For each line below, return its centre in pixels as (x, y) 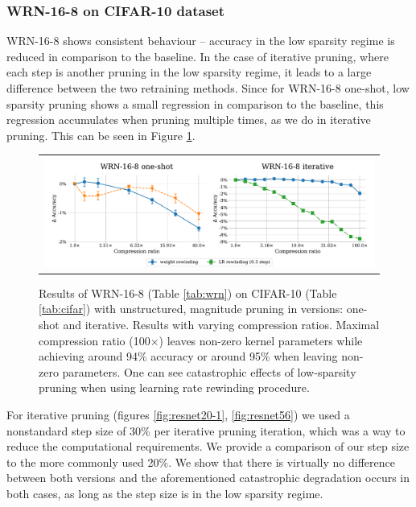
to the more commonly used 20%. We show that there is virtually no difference (201, 462)
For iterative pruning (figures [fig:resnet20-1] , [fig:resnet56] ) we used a (178, 414)
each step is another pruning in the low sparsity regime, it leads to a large (189, 72)
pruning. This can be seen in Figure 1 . (101, 135)
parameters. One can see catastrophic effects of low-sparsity (209, 371)
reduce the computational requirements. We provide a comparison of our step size (208, 446)
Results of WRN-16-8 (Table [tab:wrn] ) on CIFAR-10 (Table (188, 293)
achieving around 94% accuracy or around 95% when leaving (188, 356)
